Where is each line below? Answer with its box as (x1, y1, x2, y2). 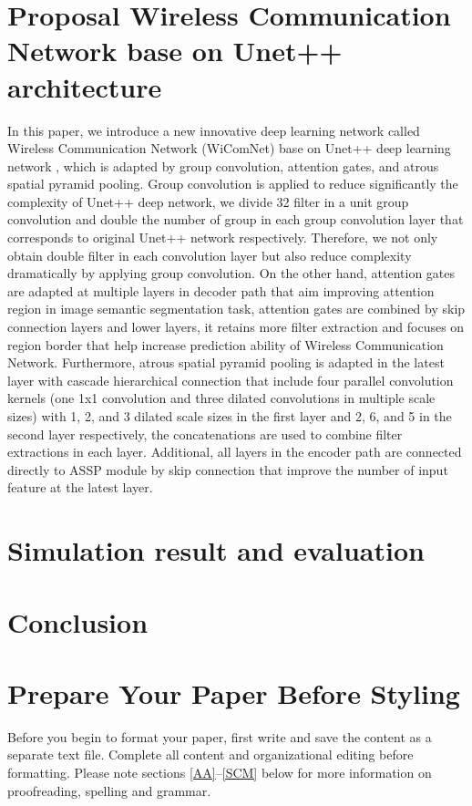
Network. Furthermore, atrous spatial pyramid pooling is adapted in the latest (7, 353, 445, 372)
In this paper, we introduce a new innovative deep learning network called (7, 120, 420, 139)
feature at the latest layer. (7, 478, 153, 497)
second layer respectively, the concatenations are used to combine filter (7, 424, 403, 443)
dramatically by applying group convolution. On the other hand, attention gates (7, 263, 456, 283)
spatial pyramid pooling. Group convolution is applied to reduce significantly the (7, 174, 458, 193)
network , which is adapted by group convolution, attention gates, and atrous (7, 156, 439, 175)
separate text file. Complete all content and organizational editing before (7, 745, 414, 764)
